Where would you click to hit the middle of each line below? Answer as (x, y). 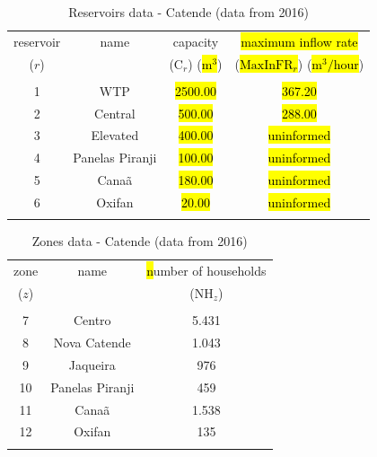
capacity (196, 41)
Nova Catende (92, 342)
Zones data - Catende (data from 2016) (140, 241)
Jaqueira (92, 364)
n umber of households (206, 271)
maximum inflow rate (299, 41)
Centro (92, 320)
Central (115, 113)
